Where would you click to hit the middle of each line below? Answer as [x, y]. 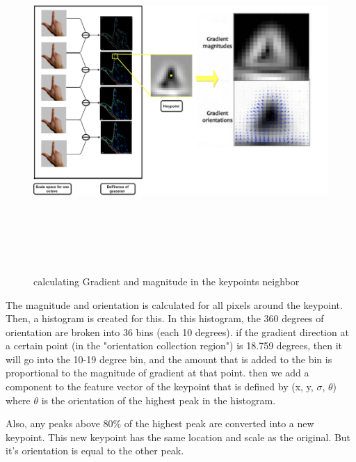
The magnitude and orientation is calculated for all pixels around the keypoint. [174, 304]
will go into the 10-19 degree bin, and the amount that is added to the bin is [169, 359]
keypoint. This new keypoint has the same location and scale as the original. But [178, 437]
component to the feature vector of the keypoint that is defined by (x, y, [160, 387]
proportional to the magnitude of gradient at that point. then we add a [157, 373]
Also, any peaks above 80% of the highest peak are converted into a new [160, 423]
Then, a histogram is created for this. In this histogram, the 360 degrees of [165, 318]
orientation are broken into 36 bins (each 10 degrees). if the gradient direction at [177, 332]
